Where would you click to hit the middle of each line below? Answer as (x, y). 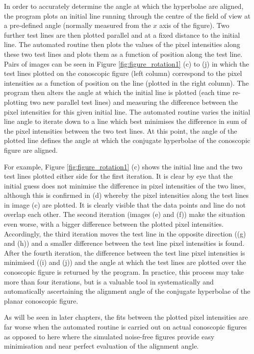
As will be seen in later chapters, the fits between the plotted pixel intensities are (126, 317)
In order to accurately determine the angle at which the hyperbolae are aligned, (124, 6)
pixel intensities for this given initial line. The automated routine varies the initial (127, 111)
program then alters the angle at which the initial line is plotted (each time (117, 92)
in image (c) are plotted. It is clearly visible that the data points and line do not (125, 204)
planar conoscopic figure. (41, 300)
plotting (16, 102)
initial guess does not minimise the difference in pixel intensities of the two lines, (125, 185)
